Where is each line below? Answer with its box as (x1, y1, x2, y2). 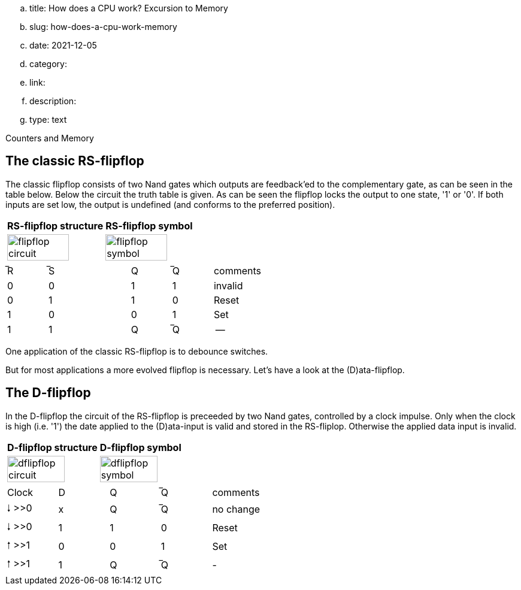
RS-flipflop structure (7, 219, 104, 232)
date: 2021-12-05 (29, 40, 97, 50)
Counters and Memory (5, 133, 94, 143)
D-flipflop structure (7, 441, 98, 453)
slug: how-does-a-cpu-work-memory (29, 22, 177, 32)
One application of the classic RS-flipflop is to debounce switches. (5, 346, 268, 356)
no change (212, 503, 260, 516)
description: (29, 96, 77, 106)
